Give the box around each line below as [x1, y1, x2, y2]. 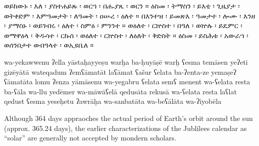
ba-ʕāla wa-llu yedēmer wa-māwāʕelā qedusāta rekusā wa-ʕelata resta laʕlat [4, 86, 237, 96]
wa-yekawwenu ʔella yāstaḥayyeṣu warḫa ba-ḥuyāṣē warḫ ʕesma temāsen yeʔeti [4, 56, 248, 67]
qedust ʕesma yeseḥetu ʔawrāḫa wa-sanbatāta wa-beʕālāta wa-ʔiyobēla [4, 96, 222, 106]
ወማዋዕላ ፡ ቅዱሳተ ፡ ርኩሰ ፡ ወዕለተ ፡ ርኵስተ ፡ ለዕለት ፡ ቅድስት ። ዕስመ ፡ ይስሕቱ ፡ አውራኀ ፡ [4, 30, 248, 40]
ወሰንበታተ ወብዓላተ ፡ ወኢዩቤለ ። [4, 40, 94, 50]
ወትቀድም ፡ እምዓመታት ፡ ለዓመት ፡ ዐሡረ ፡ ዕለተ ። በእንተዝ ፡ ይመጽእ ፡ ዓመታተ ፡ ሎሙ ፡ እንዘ [4, 10, 255, 21]
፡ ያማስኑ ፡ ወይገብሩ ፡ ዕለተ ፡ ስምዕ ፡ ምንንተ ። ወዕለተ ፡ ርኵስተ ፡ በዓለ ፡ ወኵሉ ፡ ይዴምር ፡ [4, 20, 242, 31]
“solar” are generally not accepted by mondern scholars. [4, 132, 176, 143]
